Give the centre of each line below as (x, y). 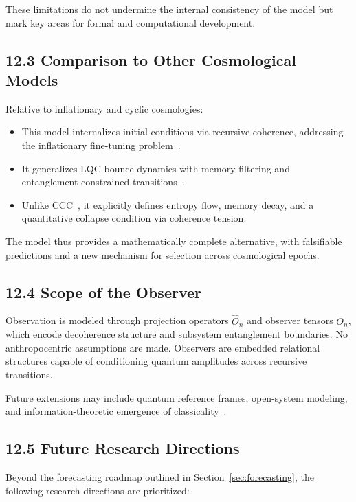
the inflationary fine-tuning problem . (101, 145)
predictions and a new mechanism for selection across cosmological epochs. (163, 254)
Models (32, 79)
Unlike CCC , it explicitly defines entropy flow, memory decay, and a (168, 204)
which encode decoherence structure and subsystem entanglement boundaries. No (177, 334)
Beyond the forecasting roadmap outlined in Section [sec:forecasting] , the (160, 476)
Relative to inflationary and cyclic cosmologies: (104, 108)
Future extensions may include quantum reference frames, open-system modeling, (177, 397)
